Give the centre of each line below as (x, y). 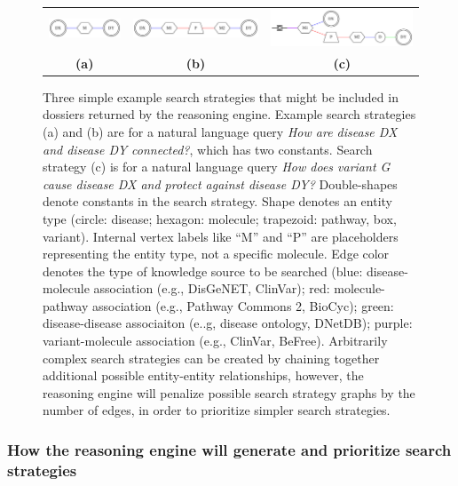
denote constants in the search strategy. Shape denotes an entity (218, 201)
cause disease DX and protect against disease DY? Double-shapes (220, 183)
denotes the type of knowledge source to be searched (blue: (203, 271)
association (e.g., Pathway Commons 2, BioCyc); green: (243, 305)
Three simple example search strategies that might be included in (221, 96)
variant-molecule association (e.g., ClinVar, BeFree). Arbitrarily (215, 341)
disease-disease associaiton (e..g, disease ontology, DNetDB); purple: (228, 323)
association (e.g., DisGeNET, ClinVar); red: (212, 288)
